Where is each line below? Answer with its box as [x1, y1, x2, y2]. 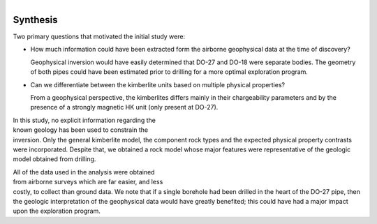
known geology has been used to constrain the [13, 126, 149, 134]
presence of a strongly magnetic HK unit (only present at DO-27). [30, 103, 219, 112]
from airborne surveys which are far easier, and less [13, 178, 163, 186]
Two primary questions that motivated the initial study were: [13, 32, 185, 41]
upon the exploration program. [13, 207, 101, 216]
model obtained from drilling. [13, 155, 96, 163]
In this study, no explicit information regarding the [13, 116, 156, 124]
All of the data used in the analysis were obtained [13, 167, 155, 176]
